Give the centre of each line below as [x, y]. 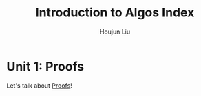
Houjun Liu [115, 32]
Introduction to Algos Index [115, 13]
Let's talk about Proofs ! [40, 85]
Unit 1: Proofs [45, 66]
